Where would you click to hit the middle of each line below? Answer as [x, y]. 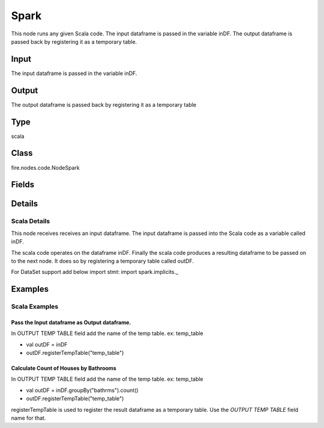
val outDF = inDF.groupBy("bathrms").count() [82, 390]
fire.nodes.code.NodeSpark [46, 167]
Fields [23, 185]
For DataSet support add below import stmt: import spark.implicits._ [95, 272]
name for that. [28, 418]
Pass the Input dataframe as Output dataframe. [71, 322]
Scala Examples [35, 307]
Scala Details [31, 221]
